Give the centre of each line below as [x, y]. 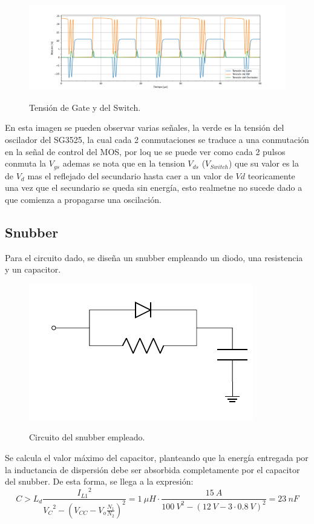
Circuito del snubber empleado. [87, 437]
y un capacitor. [33, 269]
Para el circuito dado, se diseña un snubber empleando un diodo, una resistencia [154, 257]
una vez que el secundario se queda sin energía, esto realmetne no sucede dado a [154, 187]
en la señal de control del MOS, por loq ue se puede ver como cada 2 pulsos [145, 151]
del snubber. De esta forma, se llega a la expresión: [99, 481]
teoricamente [271, 175]
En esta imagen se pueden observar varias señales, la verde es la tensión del [145, 128]
